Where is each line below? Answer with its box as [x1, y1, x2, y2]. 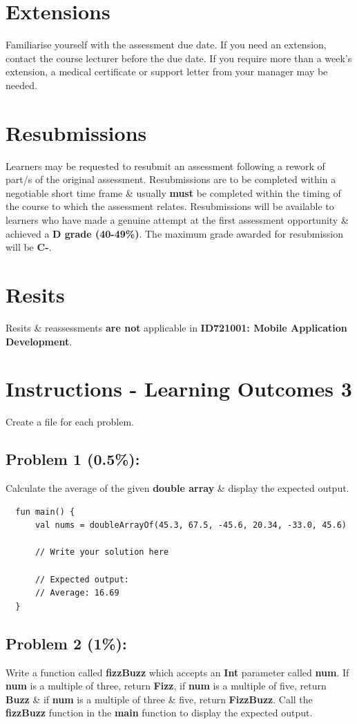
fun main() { [15, 506, 75, 517]
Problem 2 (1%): [6, 632, 127, 654]
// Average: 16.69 [35, 588, 119, 598]
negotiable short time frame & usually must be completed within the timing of [6, 185, 341, 200]
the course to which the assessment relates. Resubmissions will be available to [6, 199, 334, 213]
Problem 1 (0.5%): [6, 448, 140, 470]
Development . [6, 334, 73, 348]
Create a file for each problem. [6, 415, 134, 429]
